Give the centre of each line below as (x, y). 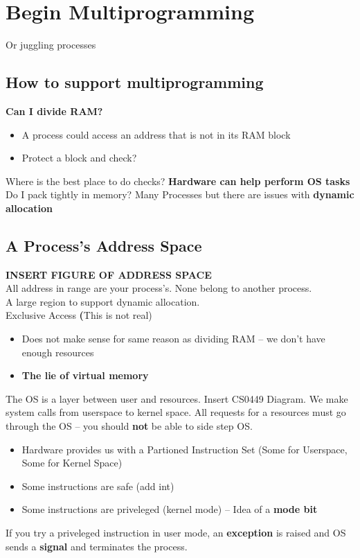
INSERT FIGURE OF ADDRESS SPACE (109, 274)
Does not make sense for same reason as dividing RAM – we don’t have (173, 339)
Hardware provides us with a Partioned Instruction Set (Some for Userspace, (184, 449)
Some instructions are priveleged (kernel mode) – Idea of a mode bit (170, 509)
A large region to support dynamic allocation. (103, 301)
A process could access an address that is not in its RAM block (156, 134)
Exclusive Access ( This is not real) (79, 315)
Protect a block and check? (79, 158)
